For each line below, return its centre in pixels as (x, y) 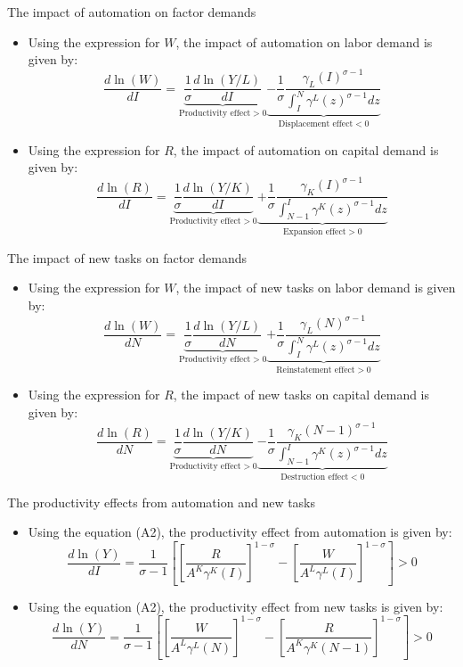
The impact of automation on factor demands (132, 12)
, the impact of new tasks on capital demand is (301, 395)
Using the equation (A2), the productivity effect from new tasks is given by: (236, 606)
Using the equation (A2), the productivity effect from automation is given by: (240, 532)
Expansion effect (314, 232)
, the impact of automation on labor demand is (304, 41)
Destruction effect (315, 478)
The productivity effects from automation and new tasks (162, 502)
